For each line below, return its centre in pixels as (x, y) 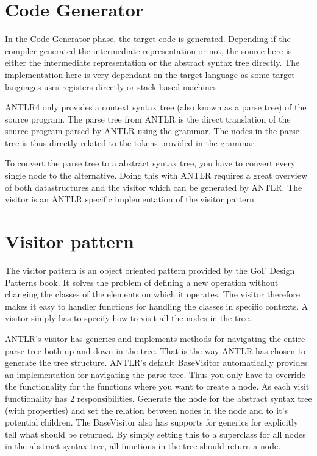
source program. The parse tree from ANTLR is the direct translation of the (148, 119)
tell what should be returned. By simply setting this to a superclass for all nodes (155, 434)
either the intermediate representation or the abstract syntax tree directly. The (152, 62)
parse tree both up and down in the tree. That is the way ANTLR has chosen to (155, 350)
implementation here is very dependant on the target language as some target (150, 74)
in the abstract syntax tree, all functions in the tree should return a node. (143, 446)
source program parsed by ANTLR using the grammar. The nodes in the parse (152, 131)
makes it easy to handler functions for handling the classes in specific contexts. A (157, 306)
